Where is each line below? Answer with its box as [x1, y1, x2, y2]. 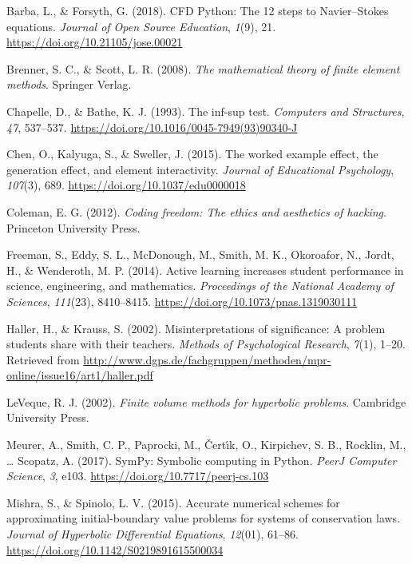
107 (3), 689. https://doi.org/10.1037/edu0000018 [6, 177, 246, 193]
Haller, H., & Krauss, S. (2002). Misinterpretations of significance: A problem [6, 320, 386, 336]
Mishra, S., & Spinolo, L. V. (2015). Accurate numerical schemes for [6, 494, 340, 510]
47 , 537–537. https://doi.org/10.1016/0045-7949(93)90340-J [6, 118, 298, 135]
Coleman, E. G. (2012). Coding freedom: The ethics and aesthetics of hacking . [6, 203, 386, 220]
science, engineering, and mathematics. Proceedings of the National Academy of [6, 277, 394, 294]
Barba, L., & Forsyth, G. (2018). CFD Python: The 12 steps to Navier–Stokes [6, 2, 389, 18]
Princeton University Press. [6, 219, 141, 236]
